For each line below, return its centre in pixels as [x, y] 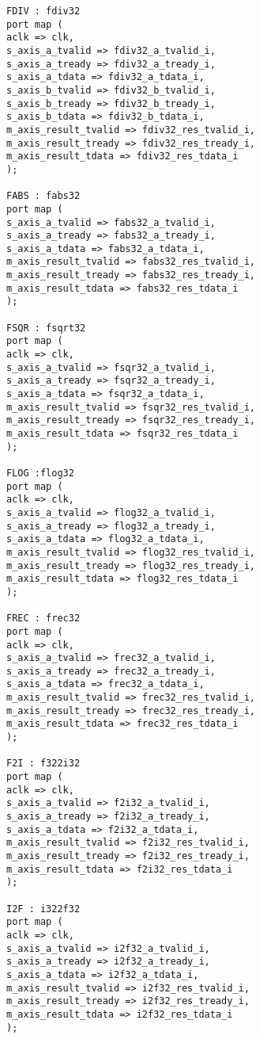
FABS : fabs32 [43, 196]
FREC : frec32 [43, 619]
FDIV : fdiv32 [43, 11]
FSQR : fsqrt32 [46, 328]
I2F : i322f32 [43, 909]
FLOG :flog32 [40, 473]
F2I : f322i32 [43, 764]
